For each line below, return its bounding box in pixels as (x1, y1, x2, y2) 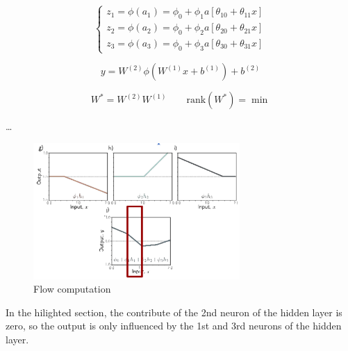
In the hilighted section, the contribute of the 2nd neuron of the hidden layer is (6, 304, 342, 319)
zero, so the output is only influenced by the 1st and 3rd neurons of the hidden (6, 318, 342, 333)
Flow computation (33, 281, 111, 296)
